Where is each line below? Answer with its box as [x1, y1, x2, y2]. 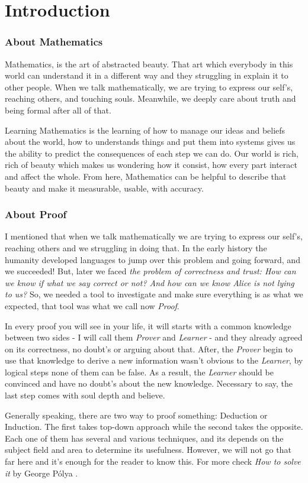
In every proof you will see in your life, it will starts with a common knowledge [5, 319, 291, 332]
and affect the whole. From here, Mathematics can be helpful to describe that [5, 170, 287, 182]
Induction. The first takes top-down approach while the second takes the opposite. [5, 420, 303, 433]
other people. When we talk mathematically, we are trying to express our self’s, [5, 80, 293, 93]
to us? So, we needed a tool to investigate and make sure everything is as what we [5, 288, 303, 300]
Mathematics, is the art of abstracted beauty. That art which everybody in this [5, 57, 293, 70]
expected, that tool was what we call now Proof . [5, 299, 179, 312]
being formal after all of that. [5, 103, 111, 116]
